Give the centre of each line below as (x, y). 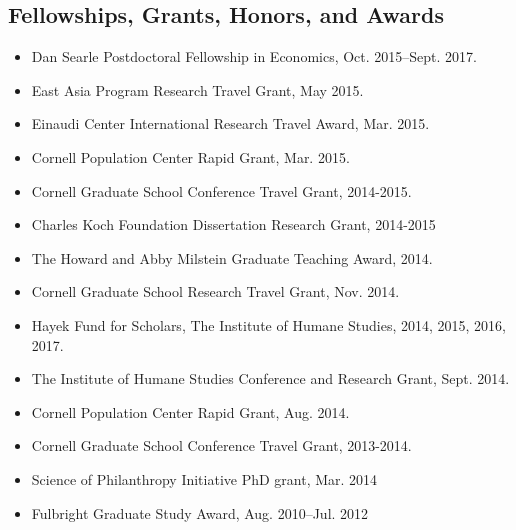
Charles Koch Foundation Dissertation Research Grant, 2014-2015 (233, 224)
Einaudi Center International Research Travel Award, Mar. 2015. (230, 123)
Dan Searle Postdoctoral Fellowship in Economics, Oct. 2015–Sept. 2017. (254, 56)
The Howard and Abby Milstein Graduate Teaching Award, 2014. (232, 257)
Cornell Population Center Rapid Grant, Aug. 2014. (190, 411)
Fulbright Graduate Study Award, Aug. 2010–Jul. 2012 (200, 512)
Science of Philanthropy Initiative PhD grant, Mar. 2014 (204, 478)
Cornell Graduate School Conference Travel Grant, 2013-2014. (221, 445)
